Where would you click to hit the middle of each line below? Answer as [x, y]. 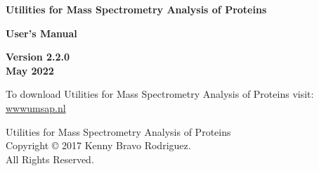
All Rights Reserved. [50, 159]
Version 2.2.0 [38, 57]
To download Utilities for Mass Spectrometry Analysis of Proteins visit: [160, 94]
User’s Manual [41, 33]
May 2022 [30, 70]
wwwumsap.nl [36, 107]
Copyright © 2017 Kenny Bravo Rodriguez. [98, 145]
